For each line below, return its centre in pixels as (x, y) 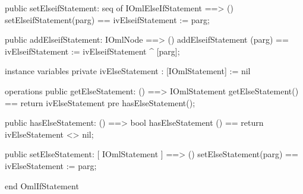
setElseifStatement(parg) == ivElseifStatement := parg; (107, 19)
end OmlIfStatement (42, 185)
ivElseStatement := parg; (51, 165)
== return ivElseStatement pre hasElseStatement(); (100, 102)
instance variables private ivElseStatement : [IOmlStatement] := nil (128, 71)
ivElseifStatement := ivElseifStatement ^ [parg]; (92, 51)
